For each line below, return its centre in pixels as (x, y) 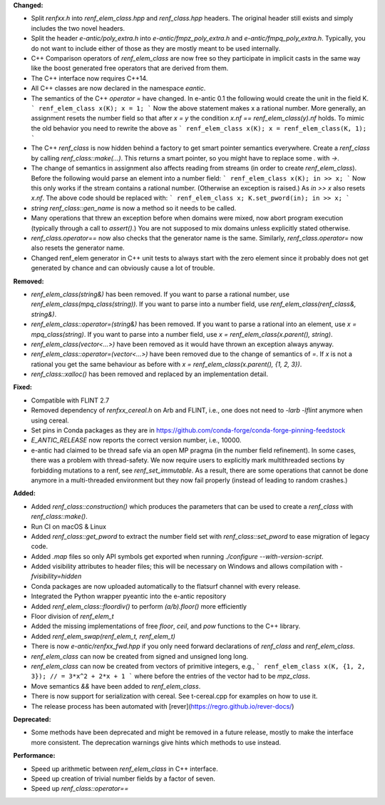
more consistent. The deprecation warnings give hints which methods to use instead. (156, 742)
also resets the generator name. (78, 248)
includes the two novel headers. (78, 28)
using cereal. (50, 420)
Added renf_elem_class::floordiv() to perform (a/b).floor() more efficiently (139, 606)
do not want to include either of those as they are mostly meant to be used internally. (156, 48)
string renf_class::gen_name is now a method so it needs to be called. (134, 208)
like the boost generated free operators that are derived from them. (130, 69)
